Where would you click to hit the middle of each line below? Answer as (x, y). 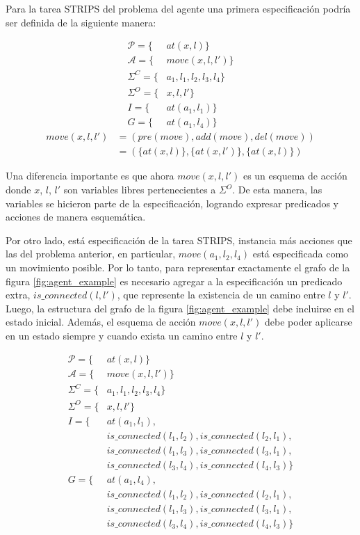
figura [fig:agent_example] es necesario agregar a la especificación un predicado (174, 281)
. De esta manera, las (277, 190)
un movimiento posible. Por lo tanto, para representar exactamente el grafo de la (178, 267)
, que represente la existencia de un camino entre (221, 295)
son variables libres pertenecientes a (140, 190)
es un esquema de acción (295, 176)
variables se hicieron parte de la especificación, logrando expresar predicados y (172, 203)
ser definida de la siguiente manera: (81, 22)
